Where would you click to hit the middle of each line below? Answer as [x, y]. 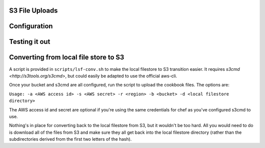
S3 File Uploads [34, 11]
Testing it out [30, 42]
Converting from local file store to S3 [67, 57]
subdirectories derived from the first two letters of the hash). [70, 139]
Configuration [31, 26]
